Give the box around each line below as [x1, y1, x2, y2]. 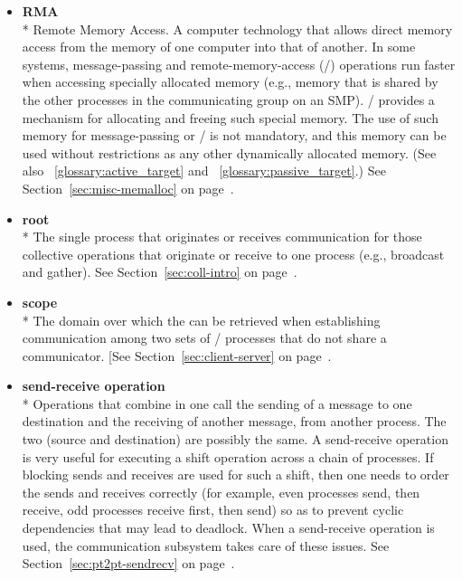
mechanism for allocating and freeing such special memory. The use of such [22, 108, 438, 127]
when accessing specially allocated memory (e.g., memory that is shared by [22, 72, 438, 91]
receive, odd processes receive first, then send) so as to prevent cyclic [22, 500, 404, 519]
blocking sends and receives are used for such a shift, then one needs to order [22, 465, 449, 484]
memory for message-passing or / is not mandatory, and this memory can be [22, 126, 447, 145]
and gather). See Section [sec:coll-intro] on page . [22, 262, 297, 281]
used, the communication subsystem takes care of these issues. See [22, 536, 390, 555]
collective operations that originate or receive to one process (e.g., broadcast [22, 244, 445, 263]
